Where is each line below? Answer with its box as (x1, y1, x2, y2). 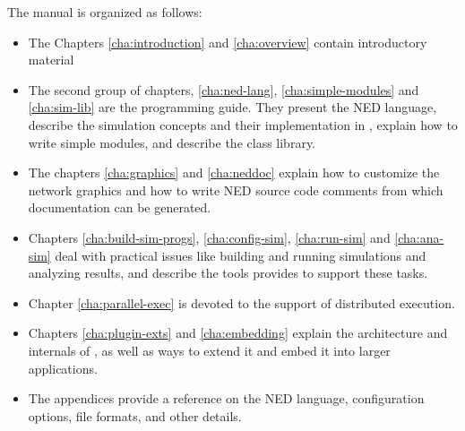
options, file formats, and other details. (28, 406, 242, 425)
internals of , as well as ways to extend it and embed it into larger (28, 340, 391, 359)
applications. (28, 358, 98, 377)
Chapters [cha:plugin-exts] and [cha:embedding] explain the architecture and (28, 323, 448, 342)
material (28, 50, 74, 69)
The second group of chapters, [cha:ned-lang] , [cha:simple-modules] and (28, 80, 419, 99)
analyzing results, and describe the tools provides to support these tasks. (28, 263, 428, 282)
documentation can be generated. (28, 198, 211, 217)
